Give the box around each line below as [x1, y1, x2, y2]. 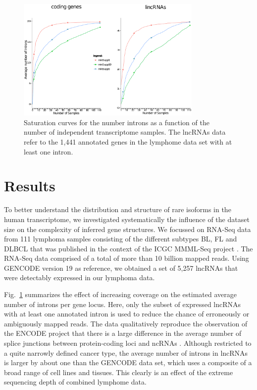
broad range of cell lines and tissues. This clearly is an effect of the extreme [4, 367, 233, 377]
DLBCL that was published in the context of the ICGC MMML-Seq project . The [4, 243, 253, 253]
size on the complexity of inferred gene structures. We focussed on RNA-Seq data [4, 224, 251, 234]
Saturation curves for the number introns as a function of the [24, 117, 209, 127]
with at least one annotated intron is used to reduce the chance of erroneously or [4, 309, 250, 319]
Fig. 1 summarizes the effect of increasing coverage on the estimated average [4, 289, 237, 300]
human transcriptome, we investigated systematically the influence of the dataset [4, 214, 250, 224]
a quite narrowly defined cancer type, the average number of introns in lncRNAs [4, 347, 248, 358]
